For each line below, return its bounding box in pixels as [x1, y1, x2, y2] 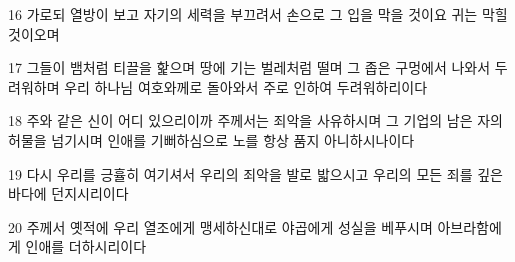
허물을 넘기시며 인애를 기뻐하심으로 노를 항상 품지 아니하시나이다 [8, 129, 415, 150]
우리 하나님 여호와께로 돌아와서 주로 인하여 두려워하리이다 [64, 76, 428, 97]
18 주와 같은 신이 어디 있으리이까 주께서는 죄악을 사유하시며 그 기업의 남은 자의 [8, 110, 503, 131]
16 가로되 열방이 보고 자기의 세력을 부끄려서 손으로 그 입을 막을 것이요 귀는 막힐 [8, 4, 508, 24]
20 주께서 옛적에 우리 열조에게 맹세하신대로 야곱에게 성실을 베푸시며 [8, 216, 433, 237]
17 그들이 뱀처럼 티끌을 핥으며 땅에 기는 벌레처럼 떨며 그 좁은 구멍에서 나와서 [8, 57, 491, 78]
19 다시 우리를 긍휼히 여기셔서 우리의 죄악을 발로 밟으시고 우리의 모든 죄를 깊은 [8, 163, 503, 184]
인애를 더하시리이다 [25, 236, 147, 257]
